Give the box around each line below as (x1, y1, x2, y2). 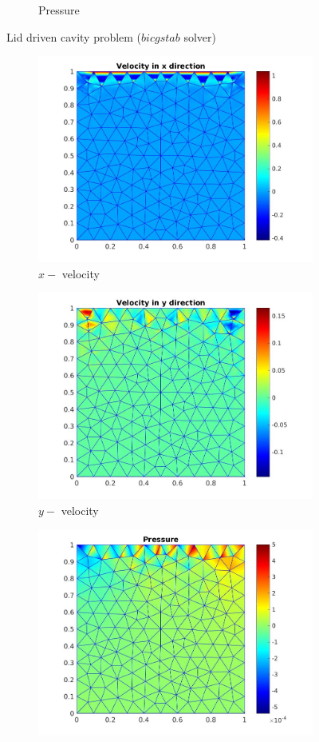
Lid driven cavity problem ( (6, 28, 142, 45)
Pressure (38, 2, 80, 18)
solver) (183, 28, 216, 45)
